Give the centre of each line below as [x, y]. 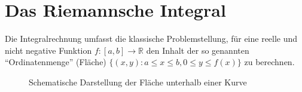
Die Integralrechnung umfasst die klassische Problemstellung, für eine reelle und [151, 39]
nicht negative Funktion [48, 50]
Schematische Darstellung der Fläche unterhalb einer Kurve [138, 82]
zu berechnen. [269, 62]
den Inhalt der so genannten [198, 50]
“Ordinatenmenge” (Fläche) [56, 62]
